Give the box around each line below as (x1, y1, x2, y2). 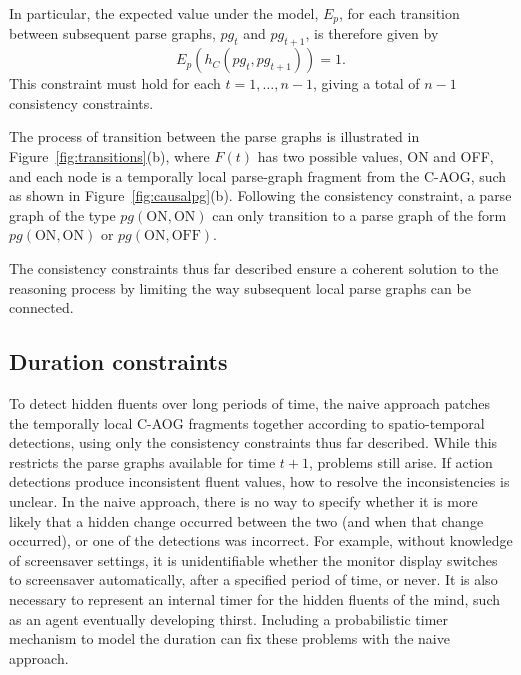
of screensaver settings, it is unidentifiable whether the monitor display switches (9, 549, 498, 570)
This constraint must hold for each (9, 73, 221, 94)
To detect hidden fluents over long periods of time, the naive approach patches (9, 392, 491, 413)
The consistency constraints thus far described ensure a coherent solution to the (9, 258, 499, 278)
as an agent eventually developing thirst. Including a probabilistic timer (9, 608, 449, 629)
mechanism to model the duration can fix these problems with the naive (9, 628, 450, 649)
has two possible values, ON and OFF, (257, 146, 494, 167)
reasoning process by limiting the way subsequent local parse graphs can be (9, 277, 471, 298)
